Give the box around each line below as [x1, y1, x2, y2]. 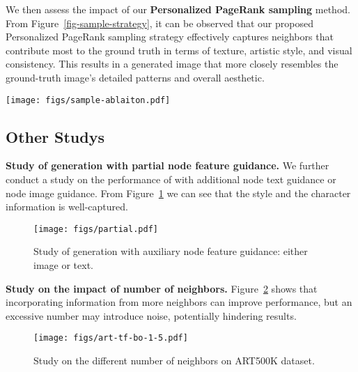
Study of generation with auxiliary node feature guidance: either [33, 244, 308, 258]
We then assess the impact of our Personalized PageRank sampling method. [6, 2, 350, 16]
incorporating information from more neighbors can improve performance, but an [6, 295, 352, 309]
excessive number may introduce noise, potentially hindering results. [6, 308, 297, 323]
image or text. [33, 258, 93, 272]
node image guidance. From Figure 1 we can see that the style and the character [6, 185, 351, 200]
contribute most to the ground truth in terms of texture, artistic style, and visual [6, 42, 352, 57]
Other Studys [6, 125, 104, 147]
